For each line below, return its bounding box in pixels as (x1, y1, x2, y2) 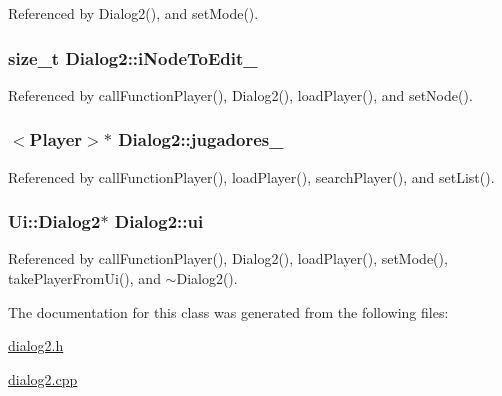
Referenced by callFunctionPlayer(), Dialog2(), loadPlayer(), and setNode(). (8, 84, 473, 105)
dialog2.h (8, 335, 64, 356)
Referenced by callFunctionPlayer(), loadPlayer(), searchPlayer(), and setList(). (8, 166, 495, 187)
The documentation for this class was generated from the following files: (8, 301, 449, 322)
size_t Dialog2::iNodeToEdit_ (8, 45, 258, 70)
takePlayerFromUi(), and (8, 268, 161, 289)
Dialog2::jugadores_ (118, 127, 284, 152)
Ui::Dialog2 (8, 209, 101, 234)
